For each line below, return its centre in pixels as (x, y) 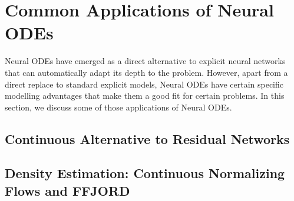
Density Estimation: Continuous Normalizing (145, 173)
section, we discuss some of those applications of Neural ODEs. (118, 107)
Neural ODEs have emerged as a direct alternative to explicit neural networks (145, 61)
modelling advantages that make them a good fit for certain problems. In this (145, 96)
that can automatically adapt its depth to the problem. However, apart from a (146, 72)
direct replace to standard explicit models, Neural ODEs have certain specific (144, 84)
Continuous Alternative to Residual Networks (147, 138)
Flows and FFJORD (67, 190)
